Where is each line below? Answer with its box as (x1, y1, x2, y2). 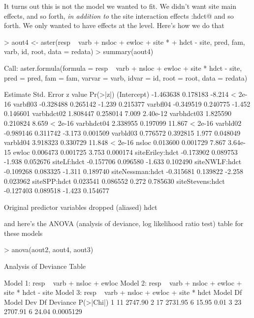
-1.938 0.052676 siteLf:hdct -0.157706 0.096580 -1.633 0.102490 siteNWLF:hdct (4, 156, 242, 167)
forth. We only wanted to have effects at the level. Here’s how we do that (4, 20, 224, 30)
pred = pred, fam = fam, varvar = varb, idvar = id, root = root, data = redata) (4, 72, 248, 83)
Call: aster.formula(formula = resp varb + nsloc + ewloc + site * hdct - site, (4, 62, 242, 73)
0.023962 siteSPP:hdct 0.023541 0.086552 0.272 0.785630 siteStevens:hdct (4, 175, 225, 186)
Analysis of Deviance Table (4, 261, 86, 271)
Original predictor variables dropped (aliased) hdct (4, 202, 158, 212)
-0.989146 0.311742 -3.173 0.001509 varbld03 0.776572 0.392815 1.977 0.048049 (4, 127, 241, 138)
